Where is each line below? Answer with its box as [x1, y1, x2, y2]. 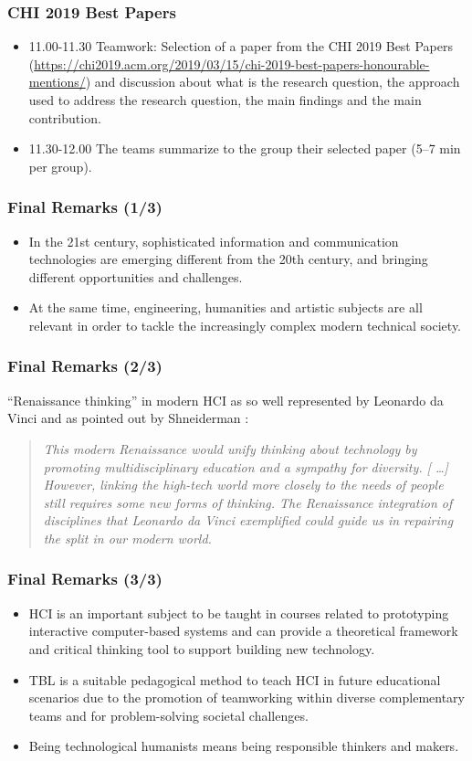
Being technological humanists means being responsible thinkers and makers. [28, 736, 459, 756]
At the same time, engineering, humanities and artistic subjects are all [28, 298, 423, 317]
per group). [28, 156, 92, 175]
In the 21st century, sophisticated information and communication [28, 231, 399, 250]
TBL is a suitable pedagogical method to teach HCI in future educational [28, 670, 441, 689]
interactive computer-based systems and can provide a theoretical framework [28, 621, 458, 640]
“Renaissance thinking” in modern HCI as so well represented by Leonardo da [7, 390, 444, 409]
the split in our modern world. [43, 528, 212, 547]
